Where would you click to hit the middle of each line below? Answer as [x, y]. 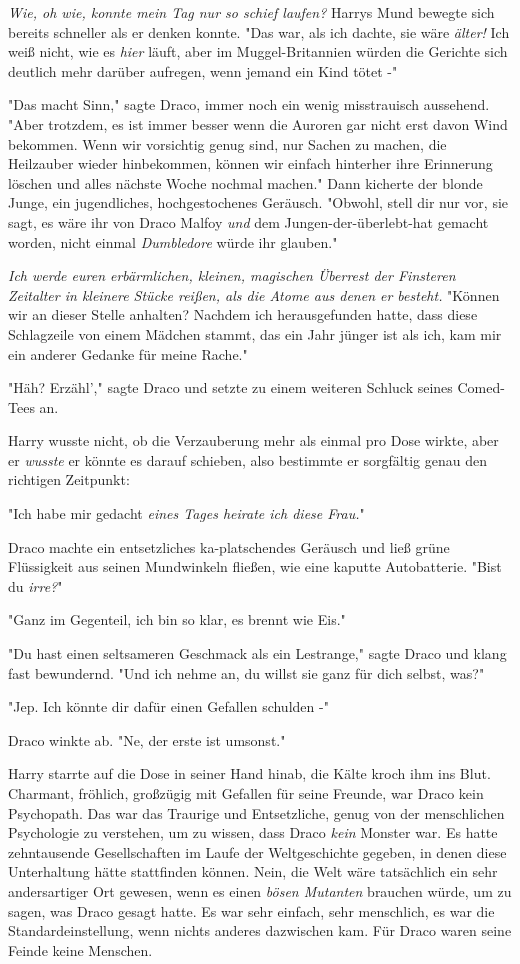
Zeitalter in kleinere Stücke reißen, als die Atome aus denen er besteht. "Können [254, 294]
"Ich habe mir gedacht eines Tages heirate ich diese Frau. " [186, 513]
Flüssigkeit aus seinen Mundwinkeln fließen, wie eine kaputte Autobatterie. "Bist [255, 566]
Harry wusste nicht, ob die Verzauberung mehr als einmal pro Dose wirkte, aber [253, 440]
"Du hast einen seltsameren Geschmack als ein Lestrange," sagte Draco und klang [257, 653]
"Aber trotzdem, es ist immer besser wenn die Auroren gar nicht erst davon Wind [258, 123]
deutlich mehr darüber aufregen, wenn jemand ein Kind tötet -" [203, 70]
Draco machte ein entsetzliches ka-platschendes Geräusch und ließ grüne [229, 546]
